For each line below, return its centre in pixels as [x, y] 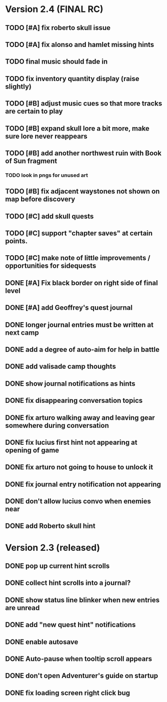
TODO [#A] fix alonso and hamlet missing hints [80, 44]
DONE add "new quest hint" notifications [70, 625]
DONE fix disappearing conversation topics [74, 401]
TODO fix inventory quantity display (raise [72, 79]
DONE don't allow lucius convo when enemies [78, 501]
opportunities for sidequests [51, 266]
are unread [22, 608]
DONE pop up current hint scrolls [57, 566]
